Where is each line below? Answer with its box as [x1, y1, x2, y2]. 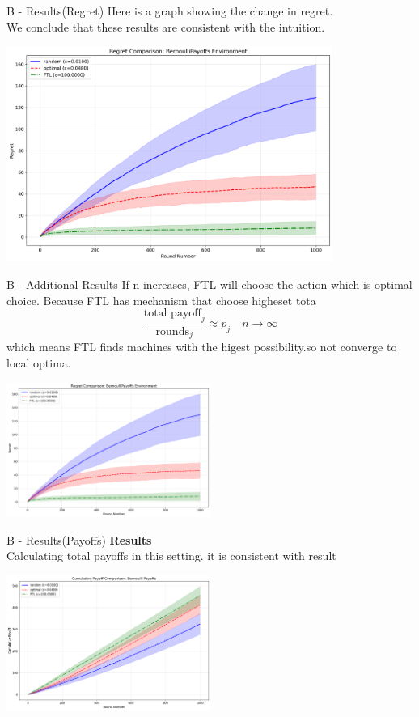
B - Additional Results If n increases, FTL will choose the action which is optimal [6, 275, 413, 292]
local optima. [6, 354, 71, 371]
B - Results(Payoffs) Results [6, 531, 152, 548]
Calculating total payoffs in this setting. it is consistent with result [6, 547, 336, 564]
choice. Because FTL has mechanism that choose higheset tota [6, 291, 316, 308]
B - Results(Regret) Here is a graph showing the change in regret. [6, 2, 333, 19]
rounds [155, 325, 189, 337]
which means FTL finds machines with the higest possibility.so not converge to [6, 338, 397, 355]
